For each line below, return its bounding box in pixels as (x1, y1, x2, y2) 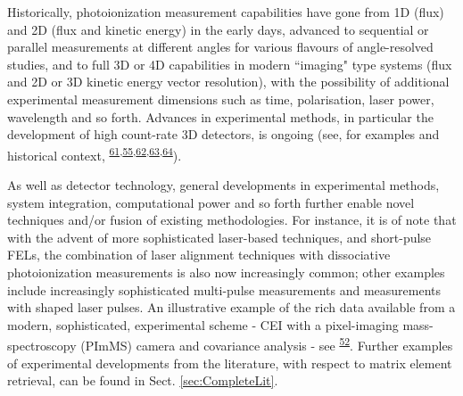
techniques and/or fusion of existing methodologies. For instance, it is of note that (7, 210, 457, 229)
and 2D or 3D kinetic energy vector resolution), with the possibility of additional (7, 72, 450, 91)
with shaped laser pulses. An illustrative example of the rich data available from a (7, 298, 456, 317)
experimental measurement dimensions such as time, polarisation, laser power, (7, 89, 434, 108)
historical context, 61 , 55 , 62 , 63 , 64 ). (7, 143, 182, 164)
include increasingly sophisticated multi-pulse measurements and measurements (7, 280, 442, 299)
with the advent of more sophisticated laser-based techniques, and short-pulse (7, 227, 432, 246)
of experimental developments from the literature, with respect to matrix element (7, 353, 452, 372)
